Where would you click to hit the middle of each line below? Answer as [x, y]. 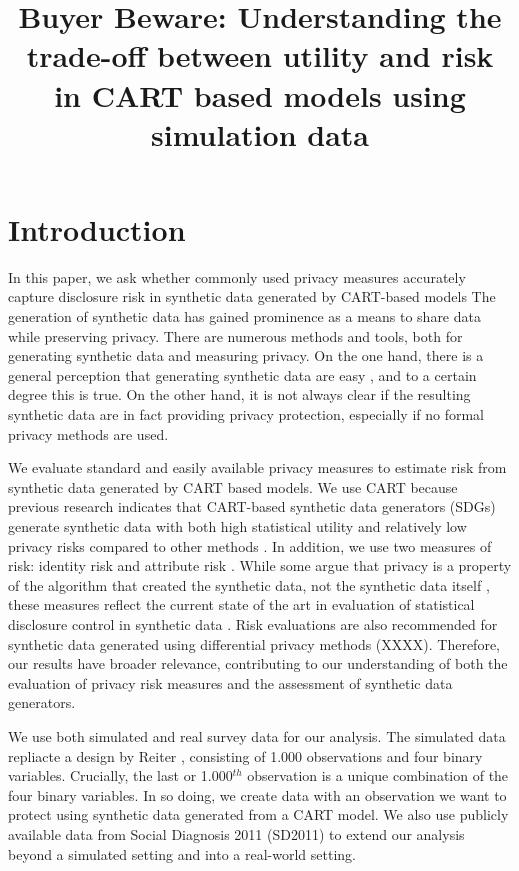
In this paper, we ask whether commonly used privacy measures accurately [237, 276]
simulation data [260, 133]
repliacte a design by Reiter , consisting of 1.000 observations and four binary [245, 755]
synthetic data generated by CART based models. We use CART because [233, 486]
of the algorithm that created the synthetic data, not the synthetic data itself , [249, 584]
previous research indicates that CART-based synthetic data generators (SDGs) [252, 506]
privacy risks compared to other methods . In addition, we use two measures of [250, 545]
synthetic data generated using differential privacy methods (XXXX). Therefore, [254, 643]
